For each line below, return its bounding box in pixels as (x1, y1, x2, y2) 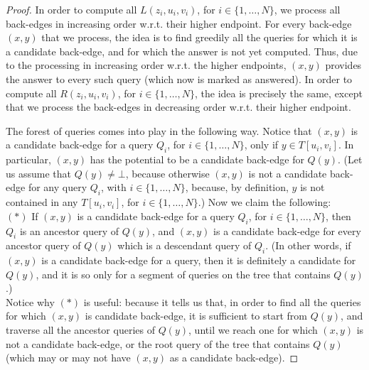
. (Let (338, 152, 363, 167)
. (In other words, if (265, 238, 351, 253)
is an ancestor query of (19, 223, 119, 238)
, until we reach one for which (188, 322, 318, 337)
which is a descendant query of (117, 238, 252, 253)
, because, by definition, (185, 180, 289, 195)
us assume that (6, 165, 71, 180)
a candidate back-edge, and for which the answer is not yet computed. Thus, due (6, 43, 358, 58)
